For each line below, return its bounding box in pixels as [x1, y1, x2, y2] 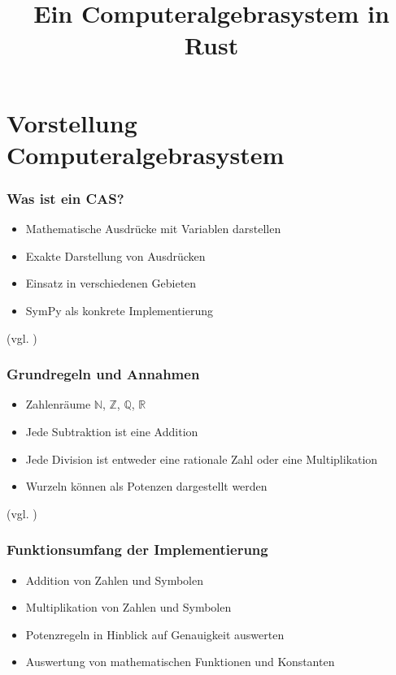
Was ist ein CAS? [7, 188, 124, 208]
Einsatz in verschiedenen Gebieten [25, 275, 197, 292]
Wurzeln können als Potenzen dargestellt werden [25, 478, 268, 495]
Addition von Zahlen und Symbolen [25, 571, 204, 588]
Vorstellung [7, 106, 137, 139]
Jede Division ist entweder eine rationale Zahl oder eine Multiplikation [25, 450, 378, 467]
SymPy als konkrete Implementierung [25, 301, 213, 318]
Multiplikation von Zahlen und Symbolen [25, 599, 232, 616]
